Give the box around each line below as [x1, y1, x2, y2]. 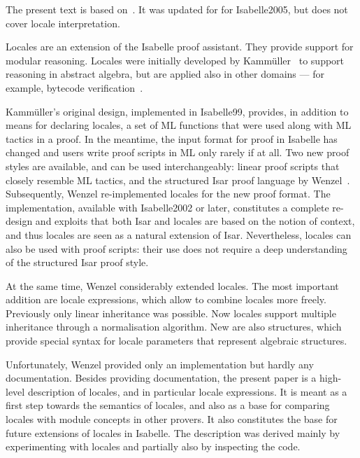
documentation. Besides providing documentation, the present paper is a [6, 370, 317, 385]
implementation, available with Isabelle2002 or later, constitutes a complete [6, 200, 329, 214]
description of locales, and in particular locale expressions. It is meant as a [27, 384, 347, 398]
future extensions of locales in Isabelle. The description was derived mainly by [6, 425, 340, 440]
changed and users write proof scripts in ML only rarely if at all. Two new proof [6, 145, 350, 160]
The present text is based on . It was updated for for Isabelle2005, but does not [6, 2, 348, 16]
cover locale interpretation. [6, 15, 120, 30]
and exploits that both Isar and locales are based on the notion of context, [35, 214, 355, 228]
